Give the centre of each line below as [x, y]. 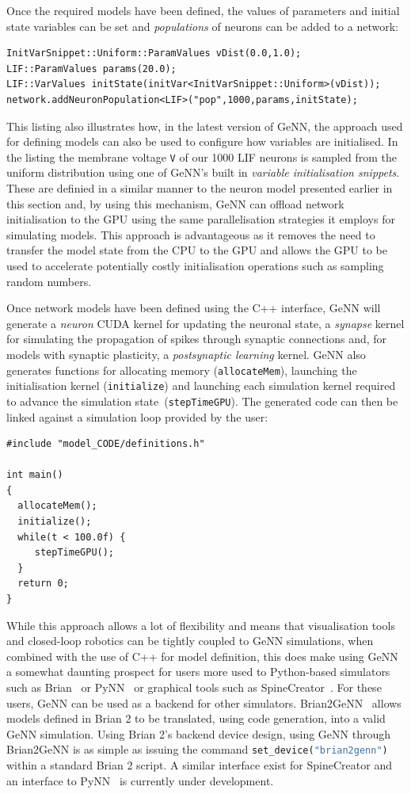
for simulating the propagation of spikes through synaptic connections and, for [197, 339]
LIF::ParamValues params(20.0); [91, 69]
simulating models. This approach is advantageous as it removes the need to [191, 234]
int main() [35, 475]
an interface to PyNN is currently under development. [140, 780]
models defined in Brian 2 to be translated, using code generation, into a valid [196, 718]
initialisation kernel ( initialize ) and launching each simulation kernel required [201, 386]
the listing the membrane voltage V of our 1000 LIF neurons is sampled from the [202, 157]
